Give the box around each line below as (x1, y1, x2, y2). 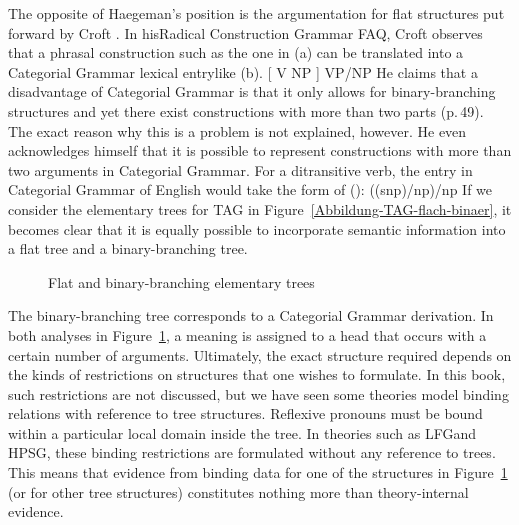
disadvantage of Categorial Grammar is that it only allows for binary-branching (8, 81, 496, 102)
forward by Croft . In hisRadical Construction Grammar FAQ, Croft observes (8, 22, 483, 43)
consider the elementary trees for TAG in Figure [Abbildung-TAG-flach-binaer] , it (8, 198, 512, 219)
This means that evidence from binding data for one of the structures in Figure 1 (8, 462, 508, 483)
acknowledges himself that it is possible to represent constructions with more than (8, 140, 512, 161)
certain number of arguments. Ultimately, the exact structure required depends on (8, 344, 512, 365)
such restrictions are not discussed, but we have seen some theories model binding (8, 383, 509, 404)
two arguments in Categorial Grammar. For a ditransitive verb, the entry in (8, 159, 473, 180)
